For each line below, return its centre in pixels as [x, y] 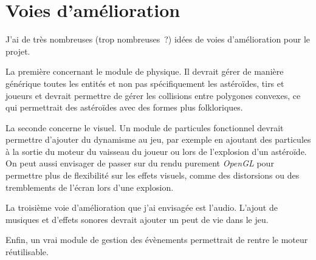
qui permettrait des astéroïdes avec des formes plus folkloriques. [124, 107]
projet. [18, 51]
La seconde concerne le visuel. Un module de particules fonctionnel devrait [145, 127]
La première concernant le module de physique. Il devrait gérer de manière [145, 71]
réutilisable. [27, 252]
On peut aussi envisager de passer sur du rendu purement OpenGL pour [140, 163]
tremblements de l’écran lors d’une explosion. [90, 187]
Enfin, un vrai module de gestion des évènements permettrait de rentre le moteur [157, 240]
